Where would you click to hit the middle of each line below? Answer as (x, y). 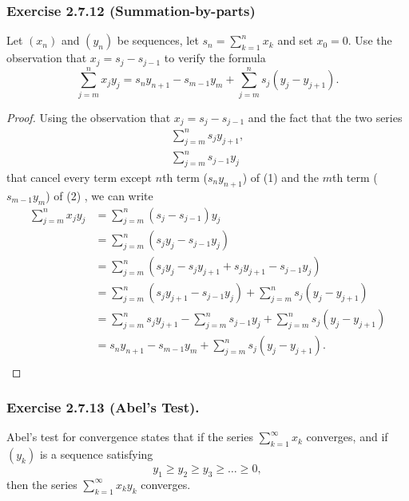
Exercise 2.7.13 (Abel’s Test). (103, 407)
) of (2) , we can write (99, 195)
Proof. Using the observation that (89, 117)
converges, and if (347, 437)
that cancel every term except (79, 177)
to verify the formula (215, 58)
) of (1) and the (280, 177)
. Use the (370, 40)
